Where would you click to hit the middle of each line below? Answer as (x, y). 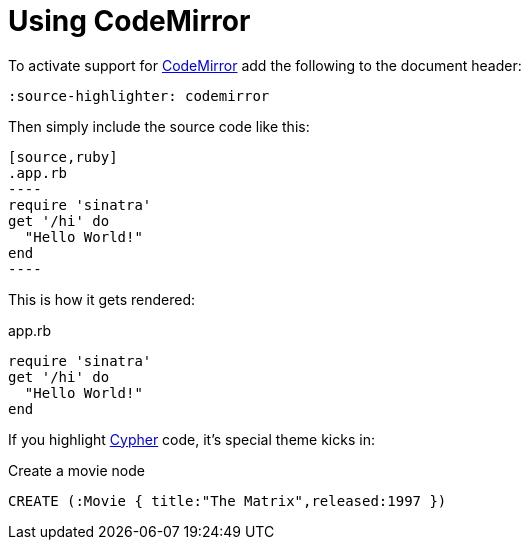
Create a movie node (76, 470)
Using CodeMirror (129, 21)
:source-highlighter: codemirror (139, 95)
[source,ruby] (63, 156)
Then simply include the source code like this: (159, 126)
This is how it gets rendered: (102, 299)
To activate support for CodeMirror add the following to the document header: (265, 65)
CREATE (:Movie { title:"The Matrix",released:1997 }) (227, 500)
